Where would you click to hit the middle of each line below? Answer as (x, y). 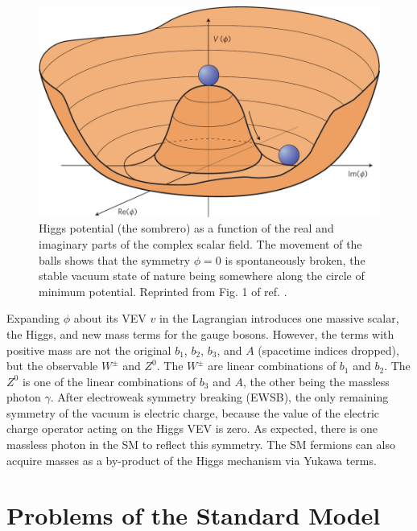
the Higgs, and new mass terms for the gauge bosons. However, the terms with (200, 333)
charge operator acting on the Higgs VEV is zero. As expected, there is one (192, 428)
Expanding (33, 318)
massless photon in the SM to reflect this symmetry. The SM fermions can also (201, 445)
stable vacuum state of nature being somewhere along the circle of (202, 276)
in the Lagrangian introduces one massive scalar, (279, 318)
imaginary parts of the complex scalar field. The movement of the (200, 243)
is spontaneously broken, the (295, 259)
